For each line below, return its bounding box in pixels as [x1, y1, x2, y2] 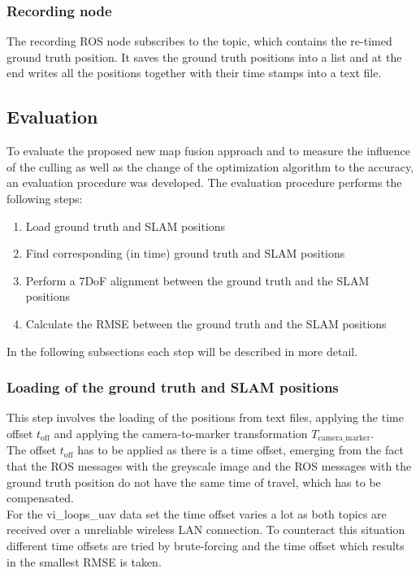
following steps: [6, 189, 83, 206]
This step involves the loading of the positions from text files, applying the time [6, 409, 404, 426]
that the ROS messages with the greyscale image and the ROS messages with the [6, 458, 412, 474]
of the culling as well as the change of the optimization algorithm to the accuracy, [6, 158, 414, 175]
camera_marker [318, 434, 370, 443]
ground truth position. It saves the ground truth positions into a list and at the [6, 48, 402, 65]
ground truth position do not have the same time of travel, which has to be [6, 473, 381, 490]
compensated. [6, 489, 74, 506]
